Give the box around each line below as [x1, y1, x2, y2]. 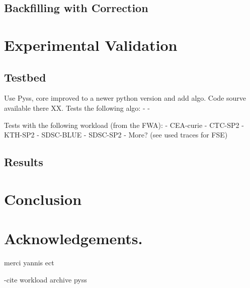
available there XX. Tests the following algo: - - [4, 102, 150, 113]
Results [4, 154, 43, 170]
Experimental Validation [4, 34, 178, 55]
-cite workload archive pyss [4, 274, 87, 284]
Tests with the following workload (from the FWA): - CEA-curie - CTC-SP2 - [4, 119, 244, 130]
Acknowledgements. [4, 228, 143, 249]
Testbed [4, 69, 46, 85]
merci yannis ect [4, 257, 54, 268]
